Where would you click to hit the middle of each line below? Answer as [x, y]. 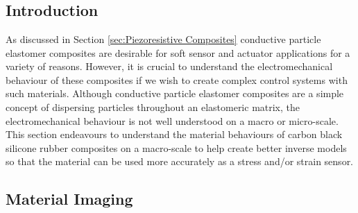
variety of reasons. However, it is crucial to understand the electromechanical [169, 66]
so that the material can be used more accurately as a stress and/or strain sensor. [180, 161]
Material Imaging [69, 199]
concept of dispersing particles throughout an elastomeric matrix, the [153, 106]
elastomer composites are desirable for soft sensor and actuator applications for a [178, 52]
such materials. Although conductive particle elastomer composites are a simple [175, 93]
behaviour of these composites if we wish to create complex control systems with [177, 79]
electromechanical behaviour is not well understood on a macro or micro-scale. [172, 120]
